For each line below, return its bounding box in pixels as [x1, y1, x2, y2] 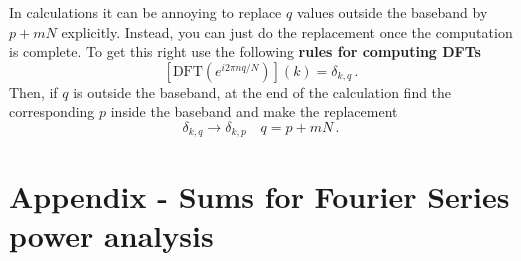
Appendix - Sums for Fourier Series [9, 175, 510, 216]
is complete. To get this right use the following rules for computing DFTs [9, 41, 481, 62]
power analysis [9, 214, 214, 255]
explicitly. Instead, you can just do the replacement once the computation [61, 21, 513, 42]
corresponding [9, 101, 95, 122]
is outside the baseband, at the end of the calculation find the [73, 81, 452, 102]
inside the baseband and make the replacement [110, 101, 398, 122]
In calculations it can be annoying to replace [9, 2, 282, 22]
